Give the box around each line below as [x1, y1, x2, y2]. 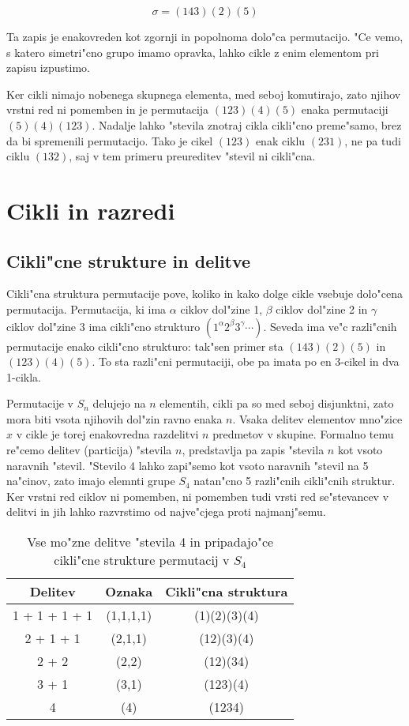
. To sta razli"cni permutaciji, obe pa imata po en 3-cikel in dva [92, 353, 400, 370]
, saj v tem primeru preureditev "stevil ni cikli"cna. [69, 148, 316, 164]
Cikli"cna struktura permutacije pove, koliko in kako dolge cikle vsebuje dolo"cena [6, 285, 403, 302]
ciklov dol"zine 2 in [276, 300, 368, 317]
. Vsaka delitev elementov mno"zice [232, 410, 403, 427]
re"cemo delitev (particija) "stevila [6, 442, 172, 458]
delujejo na [92, 395, 146, 412]
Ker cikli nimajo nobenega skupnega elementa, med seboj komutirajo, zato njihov [6, 85, 401, 102]
